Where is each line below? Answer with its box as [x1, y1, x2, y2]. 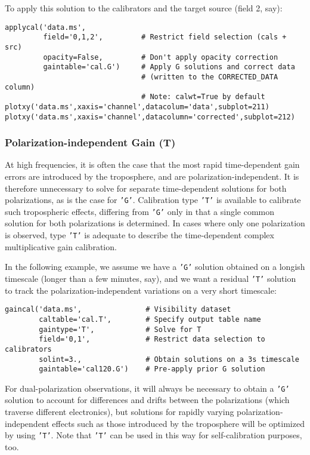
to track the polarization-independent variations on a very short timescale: [5, 284, 277, 296]
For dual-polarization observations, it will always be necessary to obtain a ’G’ [5, 382, 290, 394]
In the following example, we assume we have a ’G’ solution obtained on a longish [5, 260, 305, 273]
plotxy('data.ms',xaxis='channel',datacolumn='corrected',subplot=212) [5, 112, 295, 121]
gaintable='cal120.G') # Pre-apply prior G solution [39, 365, 265, 374]
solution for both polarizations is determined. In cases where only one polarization [5, 217, 305, 229]
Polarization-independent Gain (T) [5, 135, 176, 150]
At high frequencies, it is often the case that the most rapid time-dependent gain [5, 158, 300, 171]
